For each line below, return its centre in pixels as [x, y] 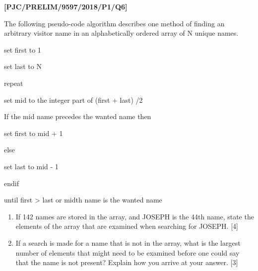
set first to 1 [23, 49]
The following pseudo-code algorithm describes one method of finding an [114, 23]
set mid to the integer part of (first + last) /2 [73, 100]
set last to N [23, 66]
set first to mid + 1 [33, 133]
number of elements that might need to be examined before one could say [128, 252]
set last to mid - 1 [31, 166]
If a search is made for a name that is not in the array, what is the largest [128, 242]
